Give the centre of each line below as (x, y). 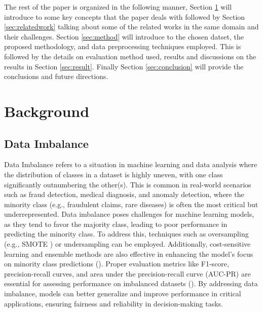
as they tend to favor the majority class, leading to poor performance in (116, 224)
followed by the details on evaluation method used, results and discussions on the (130, 56)
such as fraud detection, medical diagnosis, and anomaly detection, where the (124, 194)
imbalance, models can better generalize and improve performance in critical (123, 294)
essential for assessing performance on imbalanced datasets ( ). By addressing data (131, 283)
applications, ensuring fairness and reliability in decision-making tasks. (114, 303)
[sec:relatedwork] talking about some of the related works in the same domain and (131, 27)
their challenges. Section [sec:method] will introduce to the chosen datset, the (124, 36)
